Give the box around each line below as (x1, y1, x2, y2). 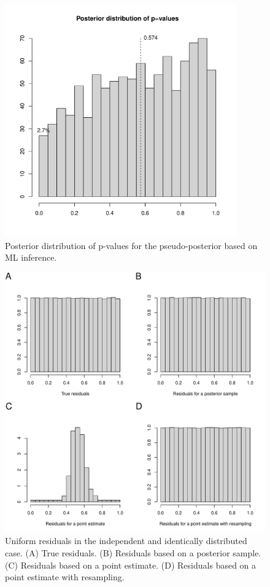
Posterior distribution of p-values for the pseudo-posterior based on (5, 239, 258, 251)
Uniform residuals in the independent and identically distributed (5, 534, 247, 547)
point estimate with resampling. (5, 570, 125, 583)
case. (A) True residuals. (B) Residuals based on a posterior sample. (5, 546, 261, 559)
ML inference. (5, 251, 57, 264)
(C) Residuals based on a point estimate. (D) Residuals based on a (5, 558, 256, 571)
